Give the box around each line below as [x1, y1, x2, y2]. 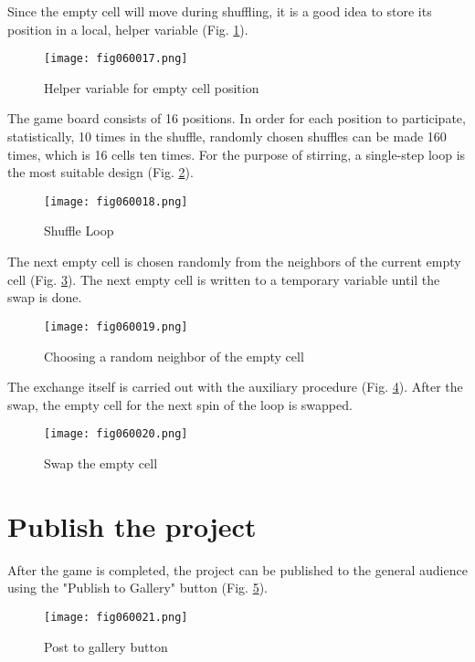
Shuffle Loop [44, 221, 114, 240]
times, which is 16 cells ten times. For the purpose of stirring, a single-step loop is [7, 144, 466, 163]
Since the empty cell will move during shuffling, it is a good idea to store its [7, 2, 432, 20]
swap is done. [7, 288, 82, 307]
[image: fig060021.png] [44, 610, 188, 624]
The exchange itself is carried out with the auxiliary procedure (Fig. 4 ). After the [7, 377, 463, 396]
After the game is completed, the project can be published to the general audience [7, 560, 468, 579]
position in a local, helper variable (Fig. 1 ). [7, 19, 248, 38]
